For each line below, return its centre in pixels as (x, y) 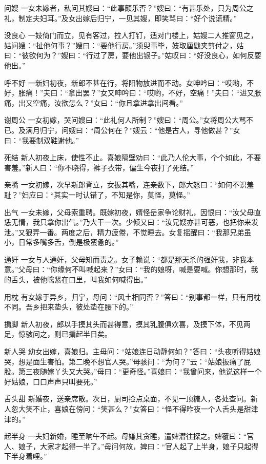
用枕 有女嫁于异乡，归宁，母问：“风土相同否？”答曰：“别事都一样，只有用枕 (132, 296)
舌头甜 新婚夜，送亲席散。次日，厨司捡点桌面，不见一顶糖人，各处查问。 (127, 399)
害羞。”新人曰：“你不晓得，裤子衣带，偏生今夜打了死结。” (99, 167)
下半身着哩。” (26, 456)
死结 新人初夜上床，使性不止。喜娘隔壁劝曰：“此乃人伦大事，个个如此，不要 (133, 157)
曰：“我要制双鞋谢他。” (42, 140)
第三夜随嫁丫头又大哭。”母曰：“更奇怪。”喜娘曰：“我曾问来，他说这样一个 (140, 371)
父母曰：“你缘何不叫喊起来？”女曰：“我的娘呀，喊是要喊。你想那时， (135, 269)
